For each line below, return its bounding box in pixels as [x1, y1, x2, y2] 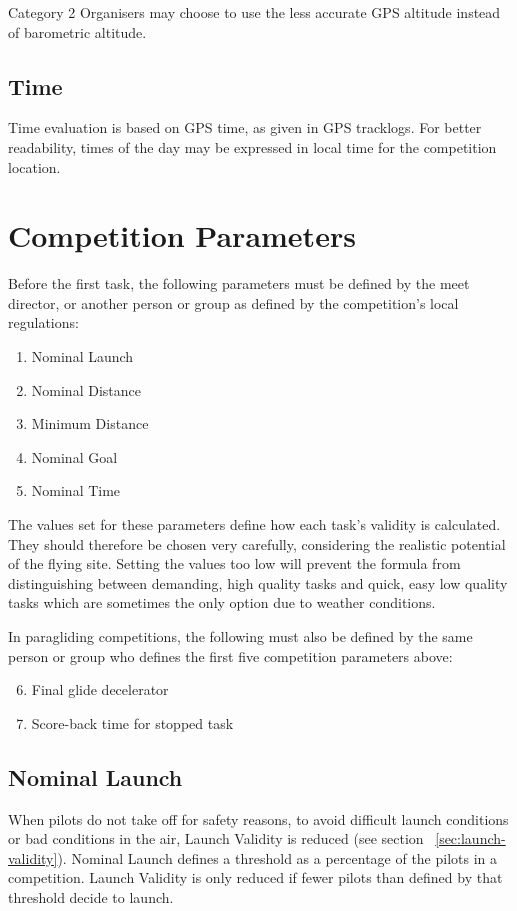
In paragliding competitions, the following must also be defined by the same [8, 626, 473, 647]
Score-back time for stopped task [31, 712, 234, 733]
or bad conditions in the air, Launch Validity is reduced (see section [8, 828, 424, 849]
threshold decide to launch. [8, 886, 174, 907]
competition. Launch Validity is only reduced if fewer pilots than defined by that [8, 867, 503, 888]
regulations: [8, 312, 79, 333]
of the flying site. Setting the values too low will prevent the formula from [8, 553, 461, 574]
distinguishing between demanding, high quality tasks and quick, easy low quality [8, 572, 508, 593]
